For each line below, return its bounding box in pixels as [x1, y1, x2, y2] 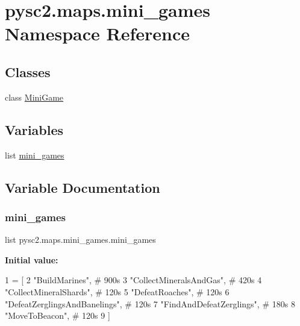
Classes [5, 62, 51, 81]
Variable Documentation [5, 178, 160, 196]
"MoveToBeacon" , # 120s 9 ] [5, 309, 110, 322]
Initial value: [5, 253, 58, 266]
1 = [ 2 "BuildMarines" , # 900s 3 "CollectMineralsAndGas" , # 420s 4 [5, 274, 262, 286]
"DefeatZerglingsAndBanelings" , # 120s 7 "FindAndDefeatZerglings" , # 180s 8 [5, 297, 295, 310]
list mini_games [5, 148, 64, 161]
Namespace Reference [5, 21, 190, 46]
